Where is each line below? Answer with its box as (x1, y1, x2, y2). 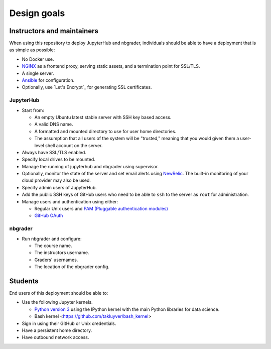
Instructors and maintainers (9, 27, 99, 35)
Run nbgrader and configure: (22, 236, 82, 242)
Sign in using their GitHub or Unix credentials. (22, 320, 116, 326)
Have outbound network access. (22, 334, 89, 340)
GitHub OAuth (34, 212, 63, 218)
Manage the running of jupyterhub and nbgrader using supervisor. (22, 163, 159, 169)
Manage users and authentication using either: (22, 198, 118, 204)
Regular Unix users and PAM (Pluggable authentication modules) (34, 206, 168, 212)
